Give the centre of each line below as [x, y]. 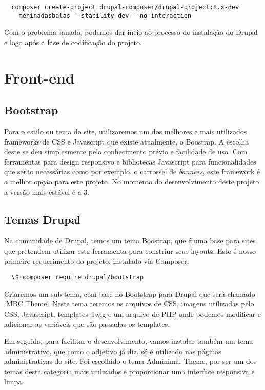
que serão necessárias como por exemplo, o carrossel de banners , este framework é [132, 171]
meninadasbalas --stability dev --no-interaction [105, 16]
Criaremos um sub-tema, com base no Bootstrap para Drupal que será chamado [130, 293]
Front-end [39, 77]
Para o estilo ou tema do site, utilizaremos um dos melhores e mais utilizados [126, 131]
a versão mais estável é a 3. [47, 191]
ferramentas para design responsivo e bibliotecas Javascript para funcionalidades [130, 161]
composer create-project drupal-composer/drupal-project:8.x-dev [125, 7]
